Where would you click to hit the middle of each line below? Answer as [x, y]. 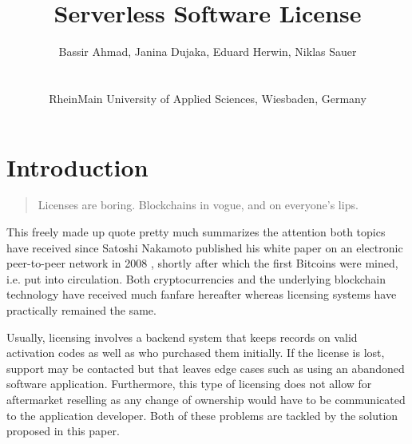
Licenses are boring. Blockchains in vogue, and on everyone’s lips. [198, 205]
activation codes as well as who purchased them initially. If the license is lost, [196, 353]
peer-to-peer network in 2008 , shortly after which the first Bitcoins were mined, [202, 263]
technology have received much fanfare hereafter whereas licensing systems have [202, 294]
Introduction [77, 166]
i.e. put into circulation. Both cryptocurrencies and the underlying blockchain [196, 278]
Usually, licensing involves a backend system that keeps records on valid [182, 337]
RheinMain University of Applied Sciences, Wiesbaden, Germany [208, 98]
